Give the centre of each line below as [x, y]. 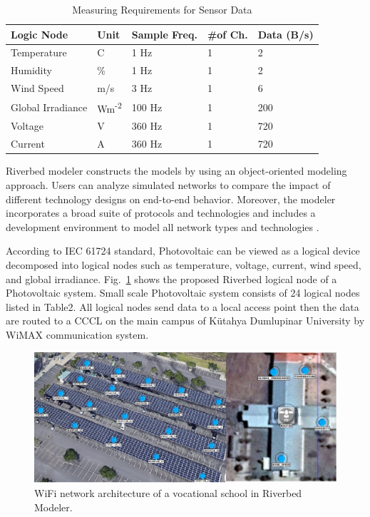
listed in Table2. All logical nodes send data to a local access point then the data [183, 306]
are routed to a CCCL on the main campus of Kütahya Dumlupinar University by [185, 321]
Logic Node [40, 34]
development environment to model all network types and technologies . [163, 226]
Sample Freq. [164, 34]
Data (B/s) [286, 34]
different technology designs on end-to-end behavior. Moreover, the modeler [171, 199]
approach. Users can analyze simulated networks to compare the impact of [168, 185]
